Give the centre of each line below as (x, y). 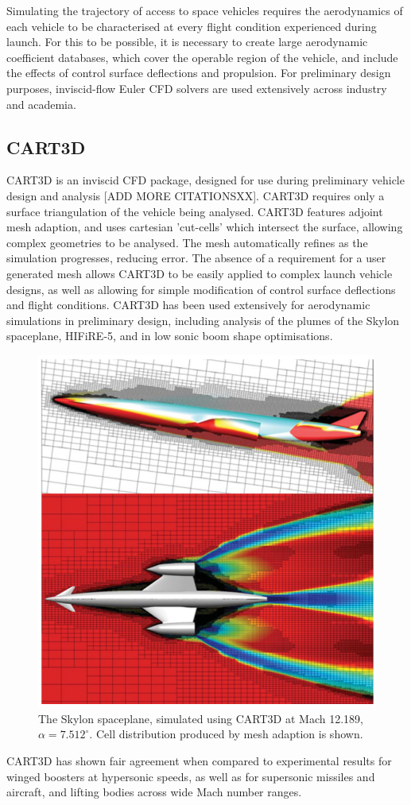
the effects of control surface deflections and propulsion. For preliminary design (199, 73)
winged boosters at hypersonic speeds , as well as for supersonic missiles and (191, 776)
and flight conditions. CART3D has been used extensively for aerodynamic (188, 305)
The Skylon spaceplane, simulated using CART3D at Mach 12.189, (201, 718)
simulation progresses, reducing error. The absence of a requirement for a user (196, 258)
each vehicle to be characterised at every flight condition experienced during (192, 26)
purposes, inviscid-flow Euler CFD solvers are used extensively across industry (197, 88)
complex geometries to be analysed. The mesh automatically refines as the (187, 242)
